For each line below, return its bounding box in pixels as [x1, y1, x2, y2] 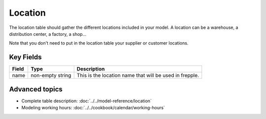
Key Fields [9, 53, 42, 61]
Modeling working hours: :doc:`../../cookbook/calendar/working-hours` [21, 105, 165, 111]
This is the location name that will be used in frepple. [76, 72, 199, 79]
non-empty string [30, 72, 71, 79]
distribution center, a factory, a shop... [9, 31, 87, 37]
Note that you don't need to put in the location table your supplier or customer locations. [9, 40, 189, 46]
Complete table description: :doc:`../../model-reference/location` [21, 98, 152, 104]
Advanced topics [9, 85, 63, 93]
